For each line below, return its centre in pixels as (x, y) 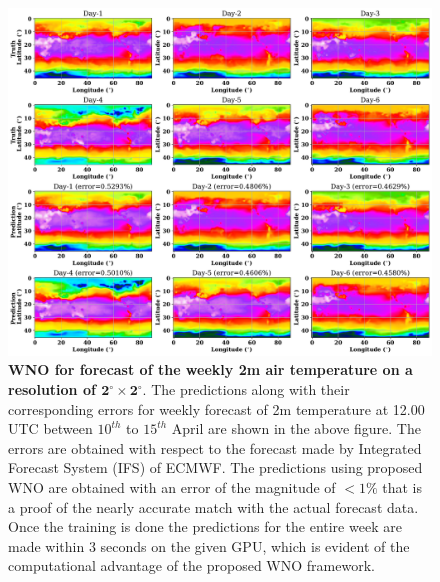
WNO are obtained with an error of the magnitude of (172, 486)
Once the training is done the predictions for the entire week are (205, 526)
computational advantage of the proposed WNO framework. (191, 565)
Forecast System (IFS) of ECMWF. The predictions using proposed (215, 467)
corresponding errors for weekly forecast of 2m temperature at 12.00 (216, 408)
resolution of (52, 389)
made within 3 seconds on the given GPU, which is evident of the (209, 545)
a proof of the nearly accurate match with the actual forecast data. (213, 506)
